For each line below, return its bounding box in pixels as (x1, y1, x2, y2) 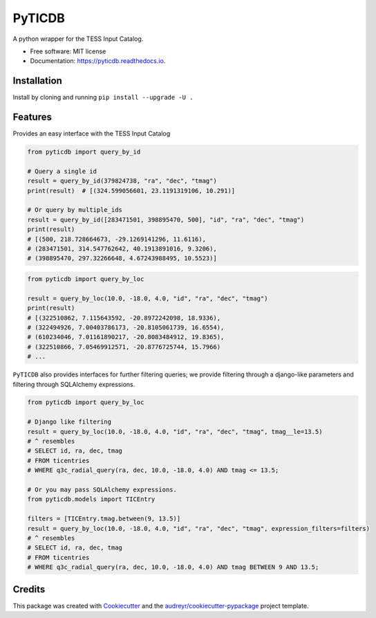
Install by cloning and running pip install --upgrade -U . (12, 93, 194, 102)
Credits (12, 583, 46, 595)
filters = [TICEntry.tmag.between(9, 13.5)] (27, 515, 181, 522)
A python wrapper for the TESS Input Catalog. (12, 35, 144, 43)
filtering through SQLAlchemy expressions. (12, 380, 135, 388)
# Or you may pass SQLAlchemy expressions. (27, 486, 178, 493)
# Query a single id (27, 167, 97, 175)
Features (12, 111, 52, 123)
